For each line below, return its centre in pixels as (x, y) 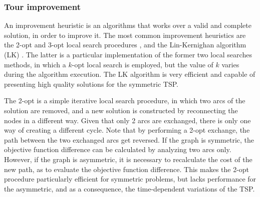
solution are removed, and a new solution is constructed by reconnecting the (121, 110)
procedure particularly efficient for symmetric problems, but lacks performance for (130, 179)
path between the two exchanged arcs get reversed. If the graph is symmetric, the (129, 139)
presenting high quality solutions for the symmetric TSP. (91, 84)
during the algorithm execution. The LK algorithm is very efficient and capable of (130, 74)
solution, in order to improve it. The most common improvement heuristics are (125, 35)
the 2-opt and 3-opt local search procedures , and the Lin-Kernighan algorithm (125, 45)
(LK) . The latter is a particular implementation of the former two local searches (128, 54)
